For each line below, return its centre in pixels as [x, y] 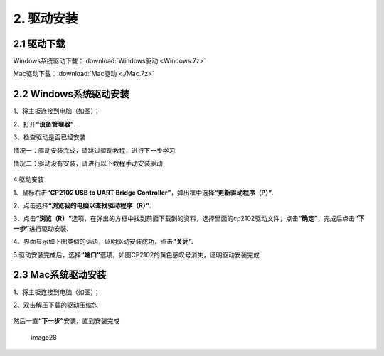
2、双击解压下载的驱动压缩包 [56, 305]
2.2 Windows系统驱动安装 [71, 94]
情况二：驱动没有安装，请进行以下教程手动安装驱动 [88, 163]
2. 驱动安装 [46, 18]
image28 [44, 337]
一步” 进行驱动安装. [41, 228]
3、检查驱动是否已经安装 [49, 137]
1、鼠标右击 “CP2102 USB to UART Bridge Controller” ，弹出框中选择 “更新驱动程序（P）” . [143, 193]
